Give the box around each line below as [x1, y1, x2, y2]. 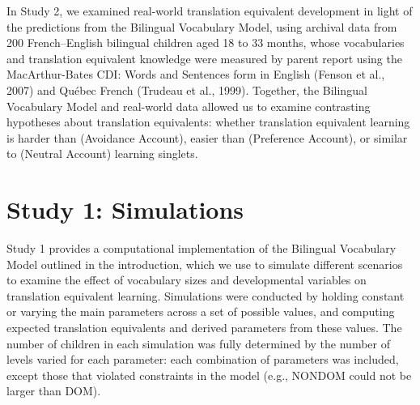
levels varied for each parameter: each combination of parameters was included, [6, 351, 399, 368]
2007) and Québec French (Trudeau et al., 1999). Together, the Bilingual [6, 81, 367, 98]
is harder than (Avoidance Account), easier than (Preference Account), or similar [6, 129, 408, 146]
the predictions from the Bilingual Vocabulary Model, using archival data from [6, 18, 397, 35]
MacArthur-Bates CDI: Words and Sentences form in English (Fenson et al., [6, 66, 385, 83]
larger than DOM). [6, 382, 101, 399]
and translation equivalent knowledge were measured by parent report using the [6, 49, 402, 66]
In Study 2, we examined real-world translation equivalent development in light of [6, 2, 413, 19]
